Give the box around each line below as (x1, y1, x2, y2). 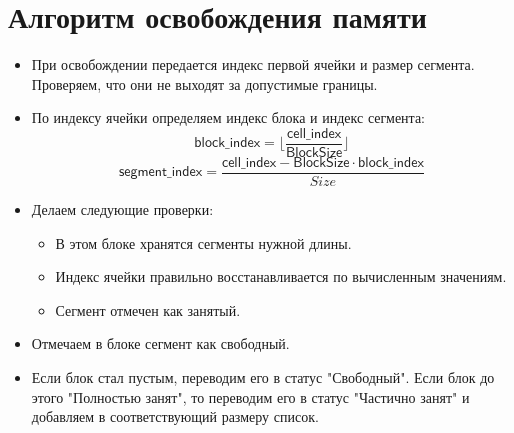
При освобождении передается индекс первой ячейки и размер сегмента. (31, 54, 475, 75)
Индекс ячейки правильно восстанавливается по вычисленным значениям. (55, 266, 507, 287)
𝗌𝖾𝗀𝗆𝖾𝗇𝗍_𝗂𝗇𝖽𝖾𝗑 (118, 165, 203, 180)
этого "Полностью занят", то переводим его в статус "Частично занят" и (31, 386, 470, 407)
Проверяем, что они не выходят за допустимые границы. (31, 73, 378, 94)
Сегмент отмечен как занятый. (55, 299, 241, 320)
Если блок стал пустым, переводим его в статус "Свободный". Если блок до (31, 367, 495, 387)
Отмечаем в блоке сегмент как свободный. (31, 333, 290, 354)
